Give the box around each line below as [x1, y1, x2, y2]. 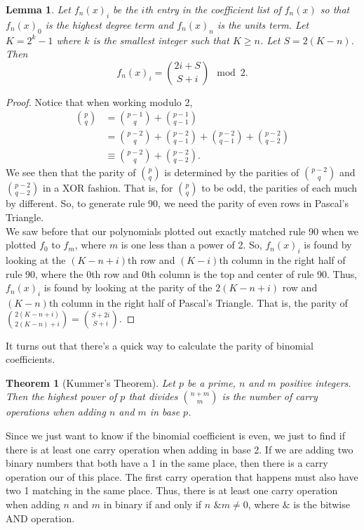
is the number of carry [222, 389, 318, 404]
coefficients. [6, 352, 55, 366]
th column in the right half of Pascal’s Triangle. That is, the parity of [48, 296, 348, 310]
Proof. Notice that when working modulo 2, [6, 94, 193, 109]
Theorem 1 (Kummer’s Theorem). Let [6, 375, 175, 390]
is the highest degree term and [45, 17, 174, 32]
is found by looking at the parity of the [43, 280, 213, 295]
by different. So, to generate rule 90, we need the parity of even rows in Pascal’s [6, 196, 349, 211]
